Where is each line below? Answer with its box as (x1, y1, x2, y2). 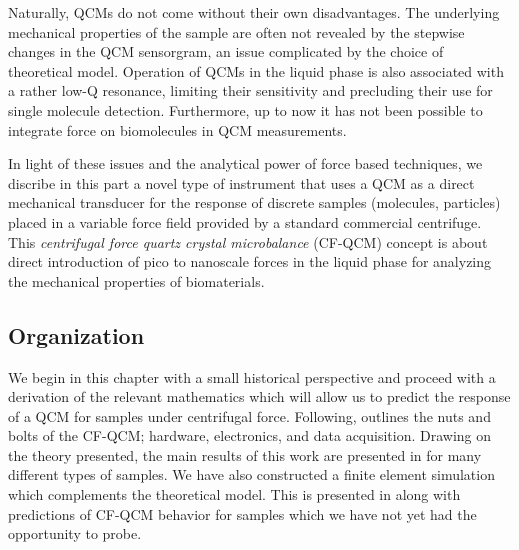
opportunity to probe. (8, 523, 142, 544)
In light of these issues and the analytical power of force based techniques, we (8, 153, 483, 174)
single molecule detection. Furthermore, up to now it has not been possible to (8, 99, 483, 120)
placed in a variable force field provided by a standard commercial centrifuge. (8, 211, 482, 232)
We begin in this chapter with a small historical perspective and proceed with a (8, 366, 496, 387)
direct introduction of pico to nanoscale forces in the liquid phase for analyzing (8, 251, 492, 272)
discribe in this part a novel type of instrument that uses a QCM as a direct (8, 172, 475, 193)
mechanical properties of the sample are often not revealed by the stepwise (8, 21, 465, 42)
